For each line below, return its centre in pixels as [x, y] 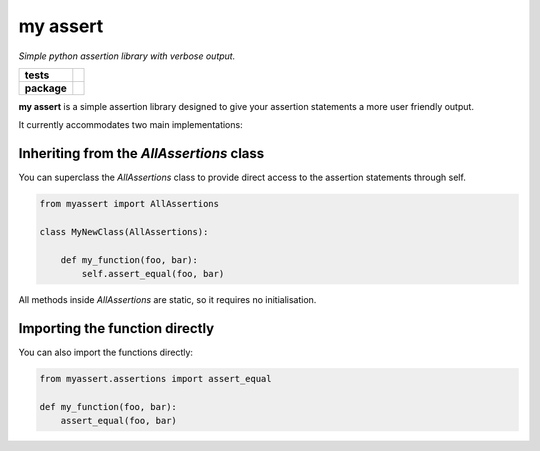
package [45, 88]
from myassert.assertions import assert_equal [155, 379]
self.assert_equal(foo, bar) [153, 274]
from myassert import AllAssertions [129, 204]
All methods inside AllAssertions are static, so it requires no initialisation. [167, 300]
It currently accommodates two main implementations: [131, 125]
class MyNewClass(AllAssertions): [124, 231]
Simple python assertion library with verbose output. [127, 56]
